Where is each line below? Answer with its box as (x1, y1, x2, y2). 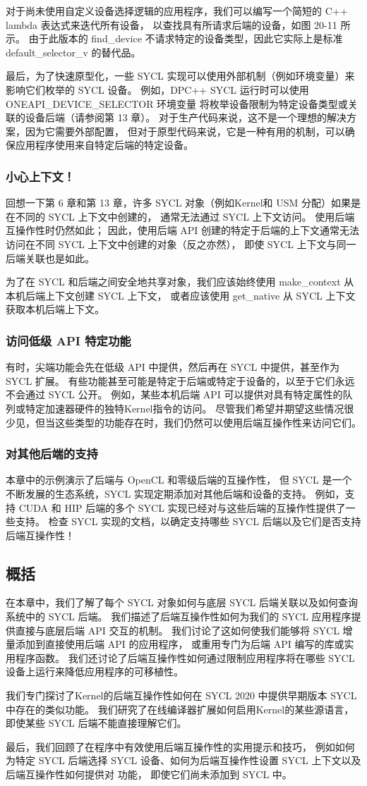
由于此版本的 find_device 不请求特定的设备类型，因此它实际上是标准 (28, 31, 343, 46)
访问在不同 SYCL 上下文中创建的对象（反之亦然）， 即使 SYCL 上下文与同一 (6, 236, 356, 251)
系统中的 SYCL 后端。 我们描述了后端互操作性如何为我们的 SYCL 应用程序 (6, 609, 351, 624)
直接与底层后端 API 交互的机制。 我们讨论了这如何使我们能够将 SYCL (15, 622, 339, 637)
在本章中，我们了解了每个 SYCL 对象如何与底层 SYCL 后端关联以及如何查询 (6, 595, 358, 610)
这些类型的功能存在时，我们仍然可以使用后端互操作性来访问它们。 (54, 415, 361, 429)
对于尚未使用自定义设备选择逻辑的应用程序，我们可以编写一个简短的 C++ (6, 4, 348, 18)
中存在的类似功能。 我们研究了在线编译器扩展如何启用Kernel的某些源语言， (6, 701, 354, 716)
